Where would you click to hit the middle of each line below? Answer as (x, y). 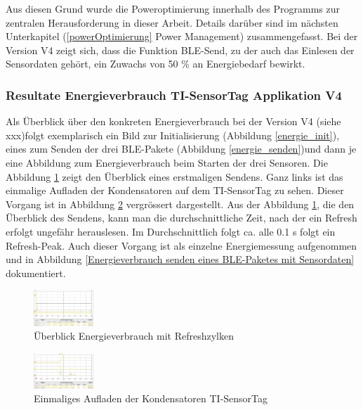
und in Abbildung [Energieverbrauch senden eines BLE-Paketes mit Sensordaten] (180, 259)
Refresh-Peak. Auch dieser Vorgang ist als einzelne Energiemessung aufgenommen (181, 245)
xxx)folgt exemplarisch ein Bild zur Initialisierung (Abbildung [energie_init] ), (173, 135)
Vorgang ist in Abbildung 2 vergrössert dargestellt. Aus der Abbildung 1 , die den (180, 204)
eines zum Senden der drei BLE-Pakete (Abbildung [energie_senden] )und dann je (181, 149)
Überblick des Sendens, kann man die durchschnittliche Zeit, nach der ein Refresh (181, 218)
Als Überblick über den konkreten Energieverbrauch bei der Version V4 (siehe (173, 121)
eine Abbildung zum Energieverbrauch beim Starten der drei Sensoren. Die (167, 162)
